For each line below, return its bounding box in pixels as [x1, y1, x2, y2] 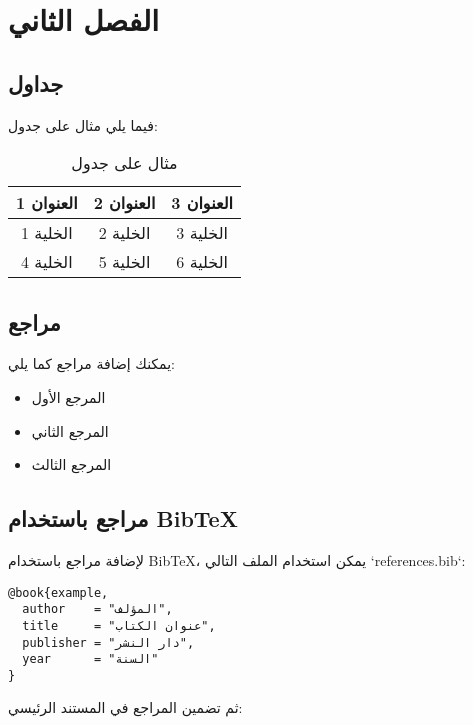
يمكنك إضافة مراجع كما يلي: [8, 353, 175, 374]
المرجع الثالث [31, 454, 112, 475]
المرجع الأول [31, 386, 106, 407]
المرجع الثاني [31, 420, 109, 441]
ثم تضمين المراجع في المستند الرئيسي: [8, 697, 243, 718]
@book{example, [8, 585, 109, 600]
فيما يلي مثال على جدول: [8, 114, 158, 135]
